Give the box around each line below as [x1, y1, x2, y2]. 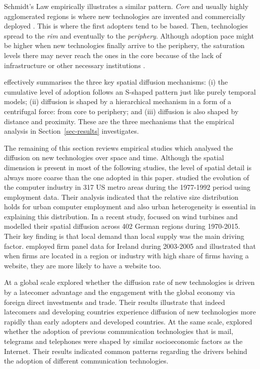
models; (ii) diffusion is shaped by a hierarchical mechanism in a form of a [4, 96, 231, 107]
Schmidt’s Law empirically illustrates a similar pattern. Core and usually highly [4, 1, 248, 11]
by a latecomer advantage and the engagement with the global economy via [4, 287, 235, 297]
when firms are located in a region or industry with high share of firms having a [4, 250, 249, 261]
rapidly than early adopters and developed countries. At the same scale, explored [4, 316, 252, 326]
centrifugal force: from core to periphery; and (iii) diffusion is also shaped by [4, 106, 238, 116]
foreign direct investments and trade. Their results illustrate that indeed [4, 296, 225, 307]
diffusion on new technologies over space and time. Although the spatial [4, 152, 224, 163]
